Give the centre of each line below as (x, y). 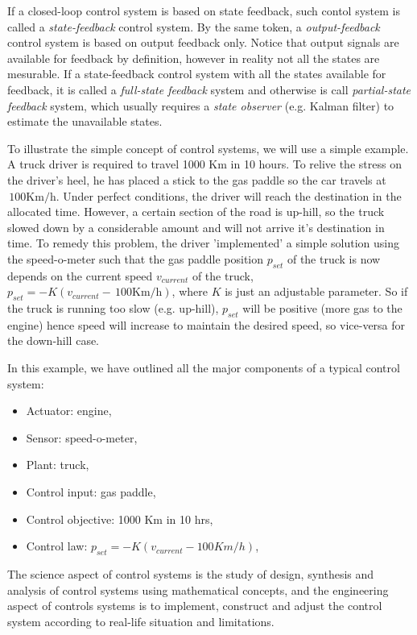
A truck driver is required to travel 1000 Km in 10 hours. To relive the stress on (204, 164)
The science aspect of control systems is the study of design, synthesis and (191, 574)
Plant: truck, (58, 465)
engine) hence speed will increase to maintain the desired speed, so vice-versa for (206, 324)
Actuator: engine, (69, 411)
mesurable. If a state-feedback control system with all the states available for (197, 74)
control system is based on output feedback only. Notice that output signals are (203, 42)
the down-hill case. (54, 340)
